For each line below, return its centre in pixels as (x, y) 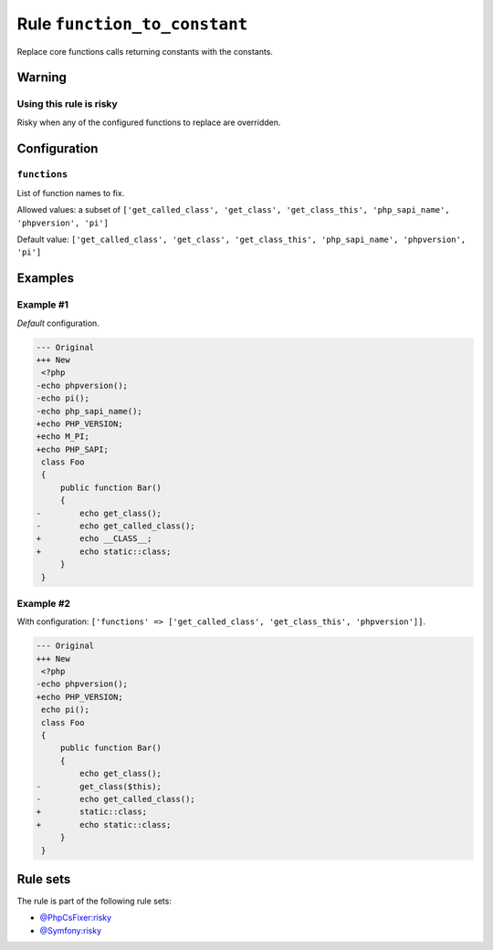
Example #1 (42, 305)
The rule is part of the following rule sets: (94, 901)
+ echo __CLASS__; (94, 539)
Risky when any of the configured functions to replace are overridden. (149, 122)
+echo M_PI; (63, 437)
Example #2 (44, 603)
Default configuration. (58, 323)
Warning (42, 78)
